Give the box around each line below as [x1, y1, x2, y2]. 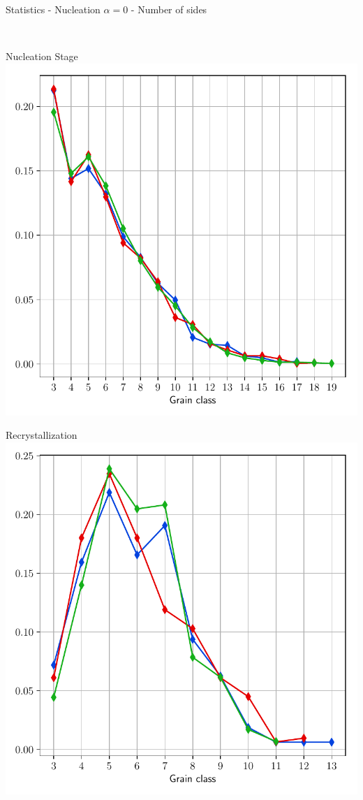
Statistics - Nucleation [6, 2, 101, 16]
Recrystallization [6, 428, 77, 442]
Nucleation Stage [6, 49, 78, 64]
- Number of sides [131, 2, 207, 16]
